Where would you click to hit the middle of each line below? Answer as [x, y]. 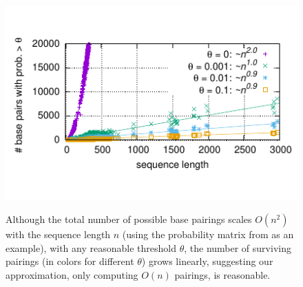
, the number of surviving [238, 247]
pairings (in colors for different [70, 261]
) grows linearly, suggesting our [207, 261]
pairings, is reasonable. [222, 275]
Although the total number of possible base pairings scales [129, 219]
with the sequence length [58, 234]
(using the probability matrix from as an [208, 234]
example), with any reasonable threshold [91, 247]
